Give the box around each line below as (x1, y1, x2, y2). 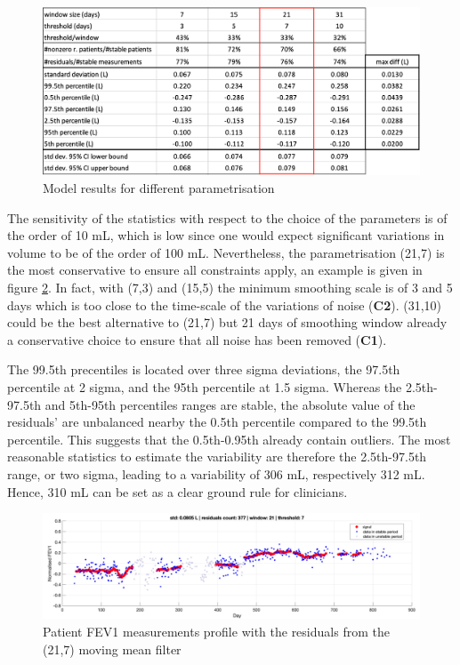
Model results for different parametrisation (43, 179, 275, 196)
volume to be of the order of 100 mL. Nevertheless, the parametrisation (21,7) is (7, 243, 445, 261)
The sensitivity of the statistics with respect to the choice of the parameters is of (7, 208, 448, 227)
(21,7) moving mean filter (43, 639, 182, 658)
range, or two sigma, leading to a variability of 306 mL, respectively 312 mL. (7, 464, 425, 483)
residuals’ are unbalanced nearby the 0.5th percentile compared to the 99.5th (7, 413, 427, 431)
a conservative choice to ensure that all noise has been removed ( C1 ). (7, 330, 387, 349)
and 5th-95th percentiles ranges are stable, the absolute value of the (44, 395, 416, 413)
